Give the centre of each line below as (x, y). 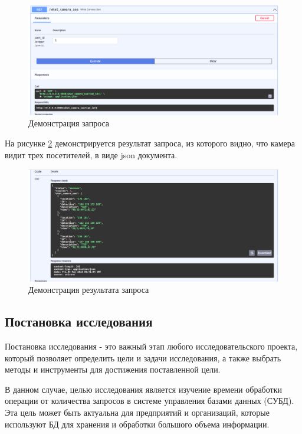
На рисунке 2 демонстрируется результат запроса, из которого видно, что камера (150, 143)
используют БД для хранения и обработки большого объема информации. (137, 424)
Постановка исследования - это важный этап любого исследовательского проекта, (151, 346)
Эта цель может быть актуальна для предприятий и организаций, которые (137, 412)
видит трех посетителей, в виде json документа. (91, 154)
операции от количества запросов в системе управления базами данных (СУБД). (150, 401)
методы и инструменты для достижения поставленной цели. (113, 369)
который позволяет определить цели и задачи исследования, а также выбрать (143, 358)
